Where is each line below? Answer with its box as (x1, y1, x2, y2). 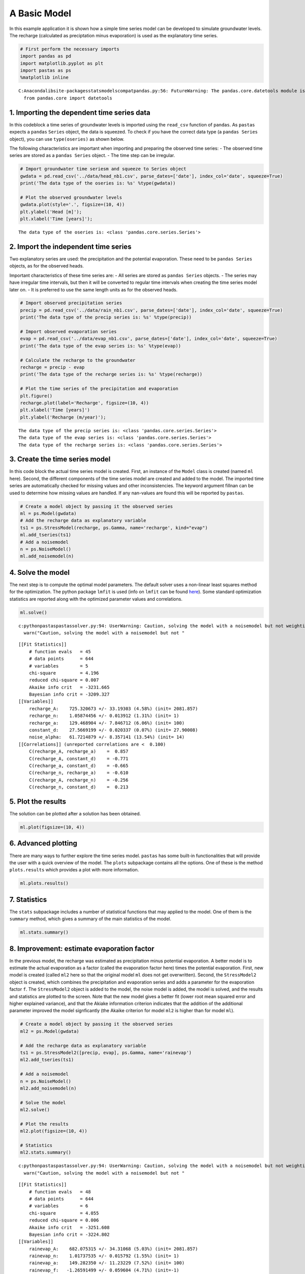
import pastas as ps (20, 68, 71, 73)
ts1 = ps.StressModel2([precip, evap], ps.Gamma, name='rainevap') (20, 1050, 192, 1055)
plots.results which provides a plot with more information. (9, 867, 139, 873)
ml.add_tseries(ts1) (20, 532, 71, 538)
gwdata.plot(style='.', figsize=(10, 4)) (20, 202, 125, 207)
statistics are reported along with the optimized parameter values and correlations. (9, 596, 182, 602)
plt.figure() (20, 393, 53, 399)
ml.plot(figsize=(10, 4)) (20, 825, 85, 830)
